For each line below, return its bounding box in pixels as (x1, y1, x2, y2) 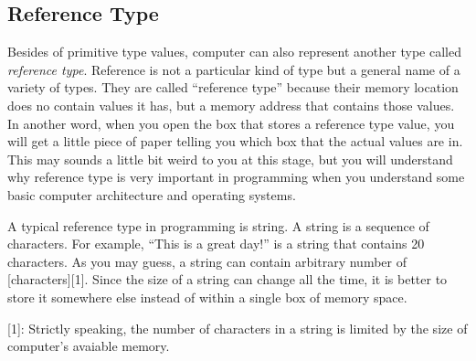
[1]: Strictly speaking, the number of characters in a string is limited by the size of (7, 318, 468, 337)
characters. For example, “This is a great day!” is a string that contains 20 (7, 234, 425, 253)
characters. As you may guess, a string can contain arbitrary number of (7, 251, 407, 271)
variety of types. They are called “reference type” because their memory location (7, 78, 459, 97)
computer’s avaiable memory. (7, 336, 170, 356)
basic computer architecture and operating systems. (7, 185, 296, 204)
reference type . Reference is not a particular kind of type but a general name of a (7, 59, 460, 79)
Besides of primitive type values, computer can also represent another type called (7, 42, 461, 61)
